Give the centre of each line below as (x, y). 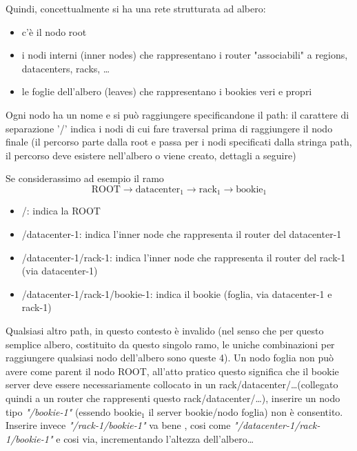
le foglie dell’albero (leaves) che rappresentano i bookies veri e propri (167, 91)
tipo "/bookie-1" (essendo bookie (74, 411)
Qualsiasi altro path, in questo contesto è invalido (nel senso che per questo (165, 330)
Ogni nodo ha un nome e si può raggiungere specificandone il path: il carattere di (177, 114)
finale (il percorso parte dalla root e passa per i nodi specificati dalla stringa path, (179, 142)
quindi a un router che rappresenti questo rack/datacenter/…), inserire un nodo (173, 398)
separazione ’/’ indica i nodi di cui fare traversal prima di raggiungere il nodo (169, 128)
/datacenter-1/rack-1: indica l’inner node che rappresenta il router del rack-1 (184, 257)
